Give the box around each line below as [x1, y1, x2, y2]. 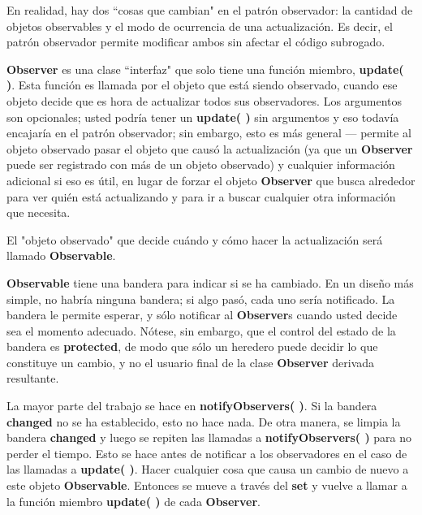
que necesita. [6, 204, 71, 221]
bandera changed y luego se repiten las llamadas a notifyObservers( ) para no [6, 429, 412, 446]
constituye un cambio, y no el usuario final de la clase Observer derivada [6, 353, 375, 370]
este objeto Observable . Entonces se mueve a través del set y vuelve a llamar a [6, 477, 407, 494]
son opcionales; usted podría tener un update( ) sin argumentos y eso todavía [6, 108, 399, 125]
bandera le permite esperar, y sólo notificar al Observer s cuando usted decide [6, 306, 398, 323]
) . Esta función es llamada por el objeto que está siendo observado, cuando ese [6, 76, 398, 93]
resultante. [6, 370, 59, 387]
